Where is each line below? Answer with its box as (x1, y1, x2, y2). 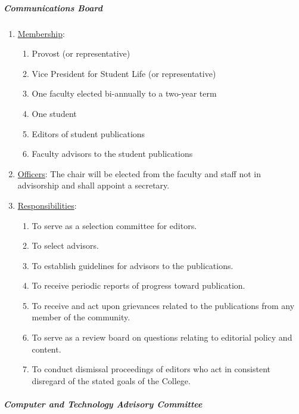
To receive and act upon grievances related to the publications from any (32, 299, 295, 311)
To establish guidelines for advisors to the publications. (32, 259, 233, 271)
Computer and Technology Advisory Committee (4, 398, 203, 410)
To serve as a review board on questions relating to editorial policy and (32, 331, 292, 344)
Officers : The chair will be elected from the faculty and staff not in (17, 167, 261, 180)
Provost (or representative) (32, 47, 130, 60)
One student (32, 107, 77, 119)
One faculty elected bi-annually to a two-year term (32, 87, 217, 100)
